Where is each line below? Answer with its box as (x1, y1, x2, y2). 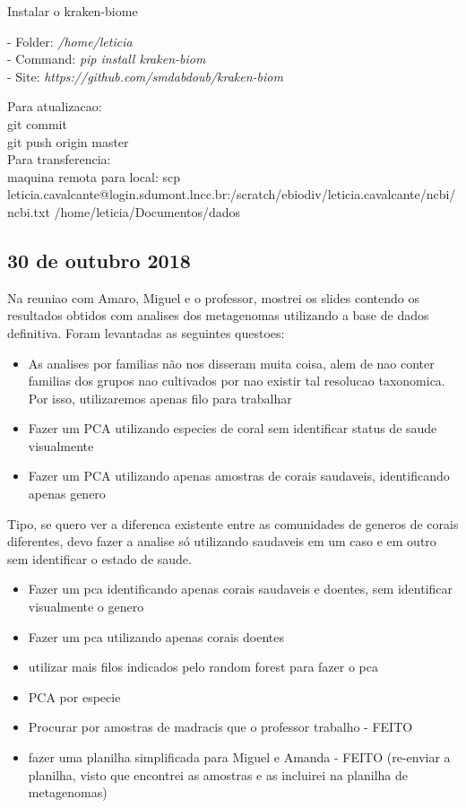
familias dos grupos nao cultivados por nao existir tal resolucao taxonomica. (28, 371, 445, 390)
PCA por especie (28, 687, 121, 706)
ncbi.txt (7, 202, 50, 221)
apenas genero (28, 484, 106, 503)
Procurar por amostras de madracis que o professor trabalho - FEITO (28, 717, 413, 736)
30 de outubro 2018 (7, 246, 191, 274)
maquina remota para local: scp (7, 167, 181, 186)
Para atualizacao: (7, 97, 102, 116)
